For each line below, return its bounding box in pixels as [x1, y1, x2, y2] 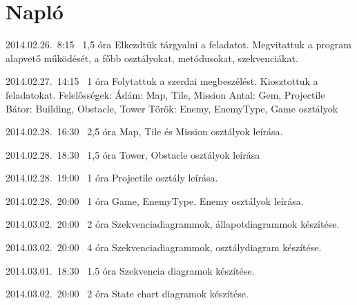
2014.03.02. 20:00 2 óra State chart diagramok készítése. [6, 286, 249, 301]
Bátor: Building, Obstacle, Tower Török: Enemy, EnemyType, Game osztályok [6, 101, 338, 115]
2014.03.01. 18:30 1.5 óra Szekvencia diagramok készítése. [6, 263, 255, 277]
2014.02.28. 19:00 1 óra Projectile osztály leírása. [6, 170, 218, 185]
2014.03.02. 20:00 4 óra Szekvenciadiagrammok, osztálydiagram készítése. [6, 240, 322, 255]
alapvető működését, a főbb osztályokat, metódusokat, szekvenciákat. [6, 50, 298, 65]
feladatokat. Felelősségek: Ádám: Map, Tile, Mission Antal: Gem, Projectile [6, 87, 325, 101]
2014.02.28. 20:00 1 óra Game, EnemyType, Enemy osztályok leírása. [6, 193, 304, 208]
